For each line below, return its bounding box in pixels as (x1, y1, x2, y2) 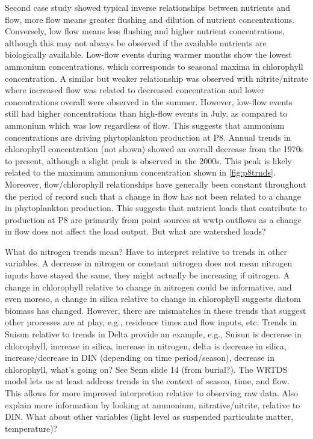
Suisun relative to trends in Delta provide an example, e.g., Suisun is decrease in (5, 328, 302, 340)
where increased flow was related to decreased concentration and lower (5, 84, 264, 96)
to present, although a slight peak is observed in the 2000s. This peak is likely (5, 154, 292, 167)
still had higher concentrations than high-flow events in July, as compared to (5, 107, 288, 120)
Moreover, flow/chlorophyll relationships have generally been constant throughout (5, 177, 306, 190)
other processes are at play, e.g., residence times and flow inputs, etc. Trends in (5, 316, 297, 328)
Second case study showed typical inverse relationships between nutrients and (5, 1, 290, 13)
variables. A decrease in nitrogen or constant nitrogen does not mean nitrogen (5, 257, 293, 269)
